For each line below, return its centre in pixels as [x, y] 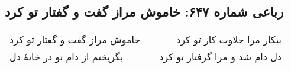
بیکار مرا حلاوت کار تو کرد [229, 40]
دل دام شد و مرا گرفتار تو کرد [220, 57]
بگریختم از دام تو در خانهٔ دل [67, 57]
